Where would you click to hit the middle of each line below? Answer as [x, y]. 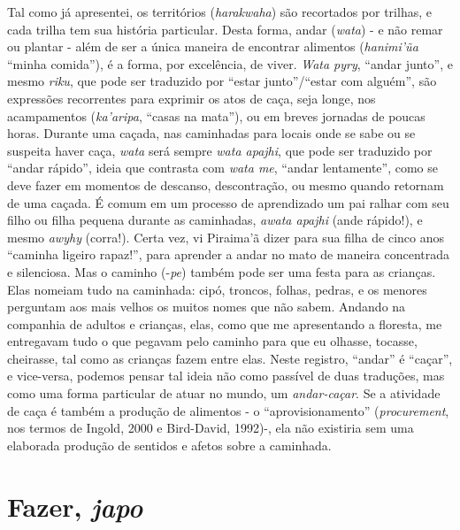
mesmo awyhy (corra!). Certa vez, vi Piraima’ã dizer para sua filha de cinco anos [226, 237]
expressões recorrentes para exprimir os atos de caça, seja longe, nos [192, 98]
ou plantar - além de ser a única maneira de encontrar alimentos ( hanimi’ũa [213, 46]
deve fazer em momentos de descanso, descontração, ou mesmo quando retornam [226, 184]
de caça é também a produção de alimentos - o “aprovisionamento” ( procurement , [228, 410]
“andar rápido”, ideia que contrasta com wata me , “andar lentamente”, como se [223, 168]
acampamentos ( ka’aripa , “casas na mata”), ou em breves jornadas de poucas [216, 115]
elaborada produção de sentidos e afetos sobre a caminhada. [169, 445]
